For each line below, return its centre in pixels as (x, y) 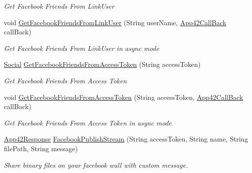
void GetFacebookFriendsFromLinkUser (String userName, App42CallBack (115, 22)
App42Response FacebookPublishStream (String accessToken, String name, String (126, 139)
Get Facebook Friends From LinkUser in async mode (82, 48)
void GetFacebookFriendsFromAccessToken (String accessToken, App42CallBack (124, 97)
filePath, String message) (41, 148)
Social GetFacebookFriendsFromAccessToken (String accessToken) (102, 64)
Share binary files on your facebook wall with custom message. (96, 165)
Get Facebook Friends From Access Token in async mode (88, 122)
